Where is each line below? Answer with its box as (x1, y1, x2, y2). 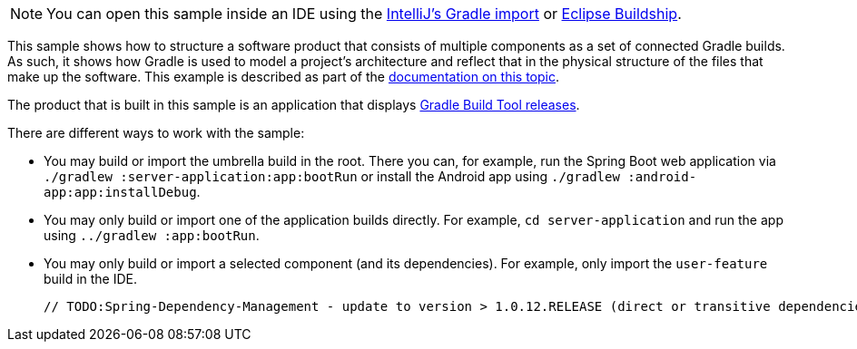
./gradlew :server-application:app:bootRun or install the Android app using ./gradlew (44, 169, 620, 184)
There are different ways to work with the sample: (7, 125, 305, 141)
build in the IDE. (44, 271, 138, 286)
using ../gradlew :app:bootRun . (44, 228, 260, 243)
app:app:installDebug (44, 185, 197, 199)
